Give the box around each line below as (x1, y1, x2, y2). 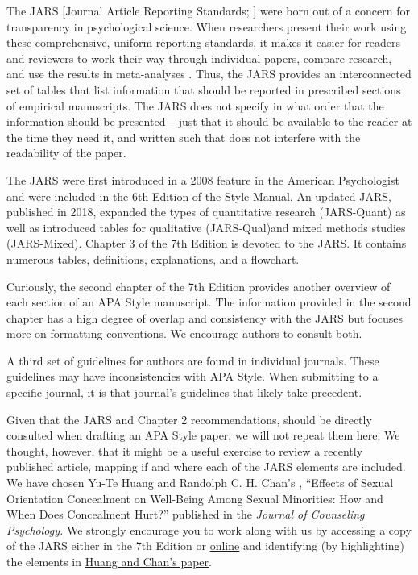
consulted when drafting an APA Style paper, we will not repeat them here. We (6, 427, 400, 444)
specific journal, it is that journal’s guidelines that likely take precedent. (6, 384, 362, 401)
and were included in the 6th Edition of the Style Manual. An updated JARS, (6, 187, 391, 204)
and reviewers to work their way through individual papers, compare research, (6, 49, 392, 66)
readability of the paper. (6, 144, 126, 161)
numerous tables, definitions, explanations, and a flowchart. (6, 250, 300, 267)
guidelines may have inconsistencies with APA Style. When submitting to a (6, 368, 379, 385)
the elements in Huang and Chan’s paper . (6, 553, 212, 569)
